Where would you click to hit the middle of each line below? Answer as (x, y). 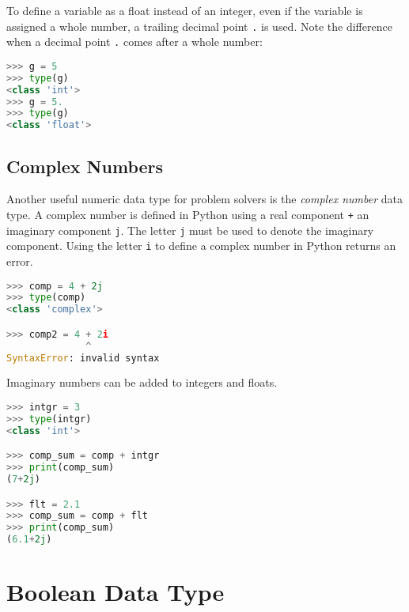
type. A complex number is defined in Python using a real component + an (188, 214)
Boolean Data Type (116, 592)
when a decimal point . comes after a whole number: (134, 42)
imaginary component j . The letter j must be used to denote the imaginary (190, 230)
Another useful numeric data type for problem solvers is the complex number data (204, 199)
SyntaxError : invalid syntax (83, 358)
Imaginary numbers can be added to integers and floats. (142, 382)
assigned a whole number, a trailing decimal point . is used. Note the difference (199, 26)
